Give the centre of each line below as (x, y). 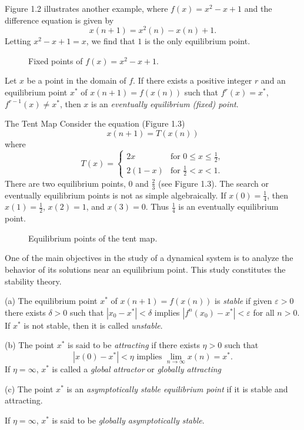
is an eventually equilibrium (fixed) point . (165, 103)
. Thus (157, 206)
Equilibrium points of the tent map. (93, 238)
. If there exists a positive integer (193, 80)
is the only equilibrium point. (198, 41)
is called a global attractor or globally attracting (136, 369)
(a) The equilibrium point (51, 301)
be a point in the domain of (76, 80)
